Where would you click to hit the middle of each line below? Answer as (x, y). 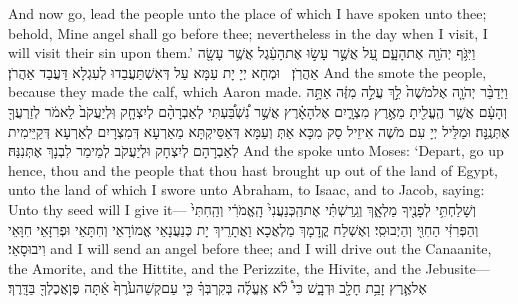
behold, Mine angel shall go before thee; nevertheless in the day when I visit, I (248, 32)
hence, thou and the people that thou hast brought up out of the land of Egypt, (253, 169)
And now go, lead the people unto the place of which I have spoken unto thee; (247, 13)
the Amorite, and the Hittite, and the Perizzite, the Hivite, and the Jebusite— (249, 267)
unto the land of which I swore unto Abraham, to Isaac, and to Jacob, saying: (246, 189)
